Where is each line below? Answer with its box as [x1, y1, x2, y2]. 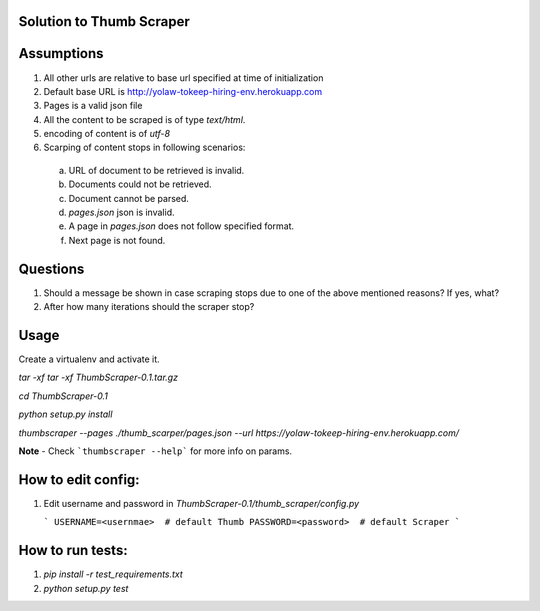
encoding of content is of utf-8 [43, 128, 170, 140]
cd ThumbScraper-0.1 [18, 390, 109, 402]
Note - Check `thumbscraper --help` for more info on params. [18, 445, 293, 457]
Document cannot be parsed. [68, 192, 190, 204]
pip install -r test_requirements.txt [43, 568, 184, 580]
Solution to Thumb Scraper [18, 13, 190, 30]
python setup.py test [43, 582, 129, 594]
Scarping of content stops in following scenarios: [43, 141, 246, 154]
